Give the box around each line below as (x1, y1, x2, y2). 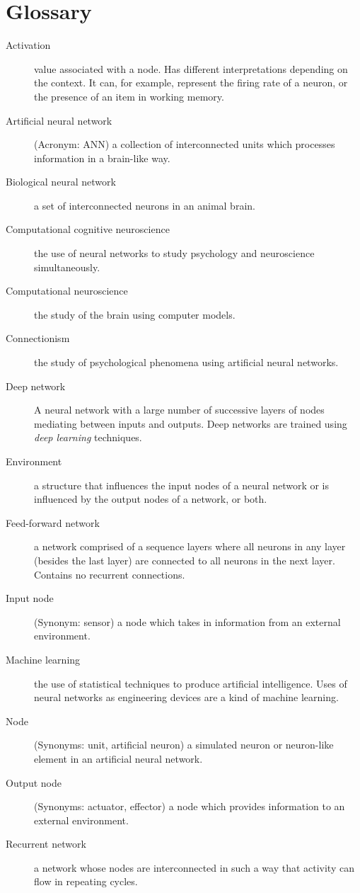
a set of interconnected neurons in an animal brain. (34, 198, 255, 212)
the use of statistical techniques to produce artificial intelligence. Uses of (34, 676, 347, 690)
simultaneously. (34, 259, 100, 274)
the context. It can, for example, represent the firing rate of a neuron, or (34, 75, 348, 90)
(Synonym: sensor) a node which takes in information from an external (34, 614, 341, 629)
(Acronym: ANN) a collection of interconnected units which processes (34, 137, 335, 152)
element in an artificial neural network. (34, 751, 203, 766)
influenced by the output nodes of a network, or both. (34, 491, 267, 506)
